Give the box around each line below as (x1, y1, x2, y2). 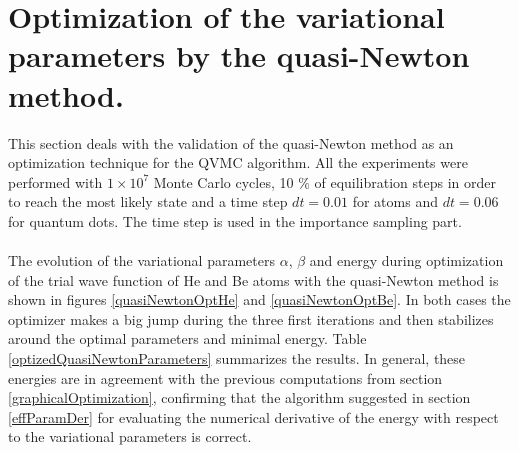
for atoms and (352, 191, 438, 212)
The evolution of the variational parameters (8, 250, 275, 271)
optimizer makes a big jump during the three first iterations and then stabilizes (8, 308, 494, 329)
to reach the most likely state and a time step (8, 191, 288, 212)
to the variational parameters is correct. (8, 426, 252, 447)
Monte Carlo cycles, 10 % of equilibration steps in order (153, 171, 497, 192)
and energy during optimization (309, 250, 504, 271)
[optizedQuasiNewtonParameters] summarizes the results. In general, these (8, 348, 466, 369)
